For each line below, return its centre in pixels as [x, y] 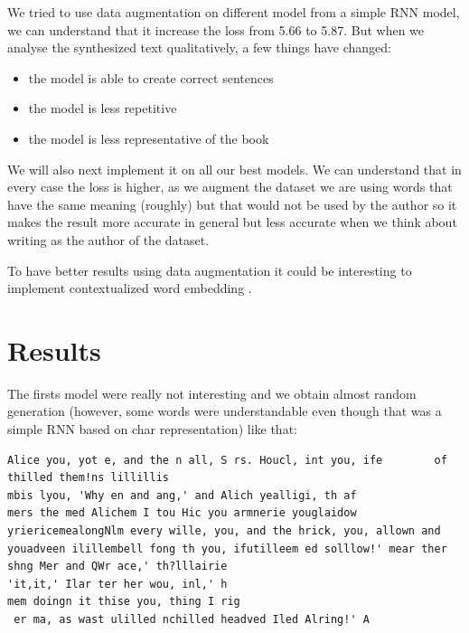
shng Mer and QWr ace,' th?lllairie [117, 567]
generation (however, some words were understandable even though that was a [225, 411]
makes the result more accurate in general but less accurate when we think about [232, 222]
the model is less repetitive [103, 108]
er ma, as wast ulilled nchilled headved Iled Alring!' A [192, 619]
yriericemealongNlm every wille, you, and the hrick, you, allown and [224, 531]
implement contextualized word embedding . [130, 288]
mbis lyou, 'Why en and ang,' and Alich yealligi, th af [182, 495]
